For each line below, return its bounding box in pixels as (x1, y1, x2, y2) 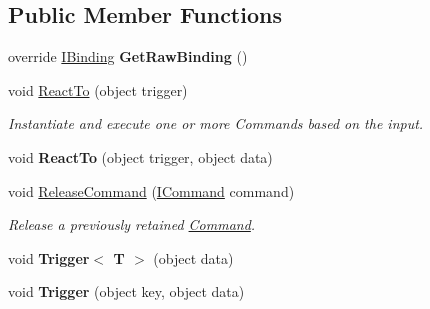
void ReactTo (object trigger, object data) (8, 146, 273, 167)
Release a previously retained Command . (8, 214, 256, 235)
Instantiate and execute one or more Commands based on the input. (8, 113, 424, 134)
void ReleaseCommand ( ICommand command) (8, 180, 295, 201)
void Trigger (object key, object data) (8, 281, 245, 302)
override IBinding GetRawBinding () (8, 46, 248, 67)
